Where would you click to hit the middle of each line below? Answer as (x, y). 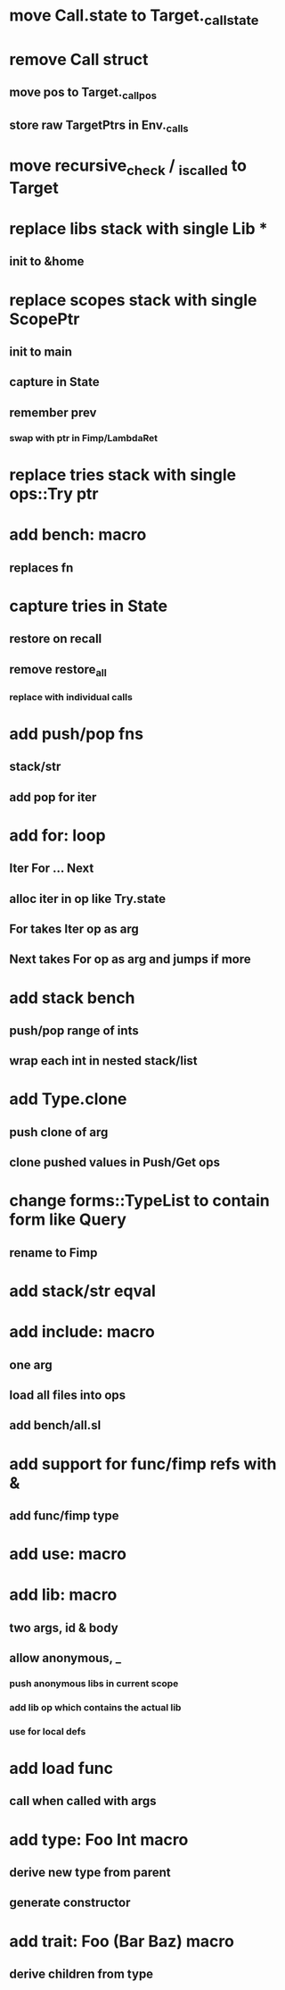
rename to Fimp (53, 1253)
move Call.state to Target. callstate (134, 17)
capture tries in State (89, 606)
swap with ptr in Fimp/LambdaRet (84, 438)
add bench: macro (78, 535)
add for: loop (57, 835)
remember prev (53, 412)
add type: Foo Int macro (99, 1839)
